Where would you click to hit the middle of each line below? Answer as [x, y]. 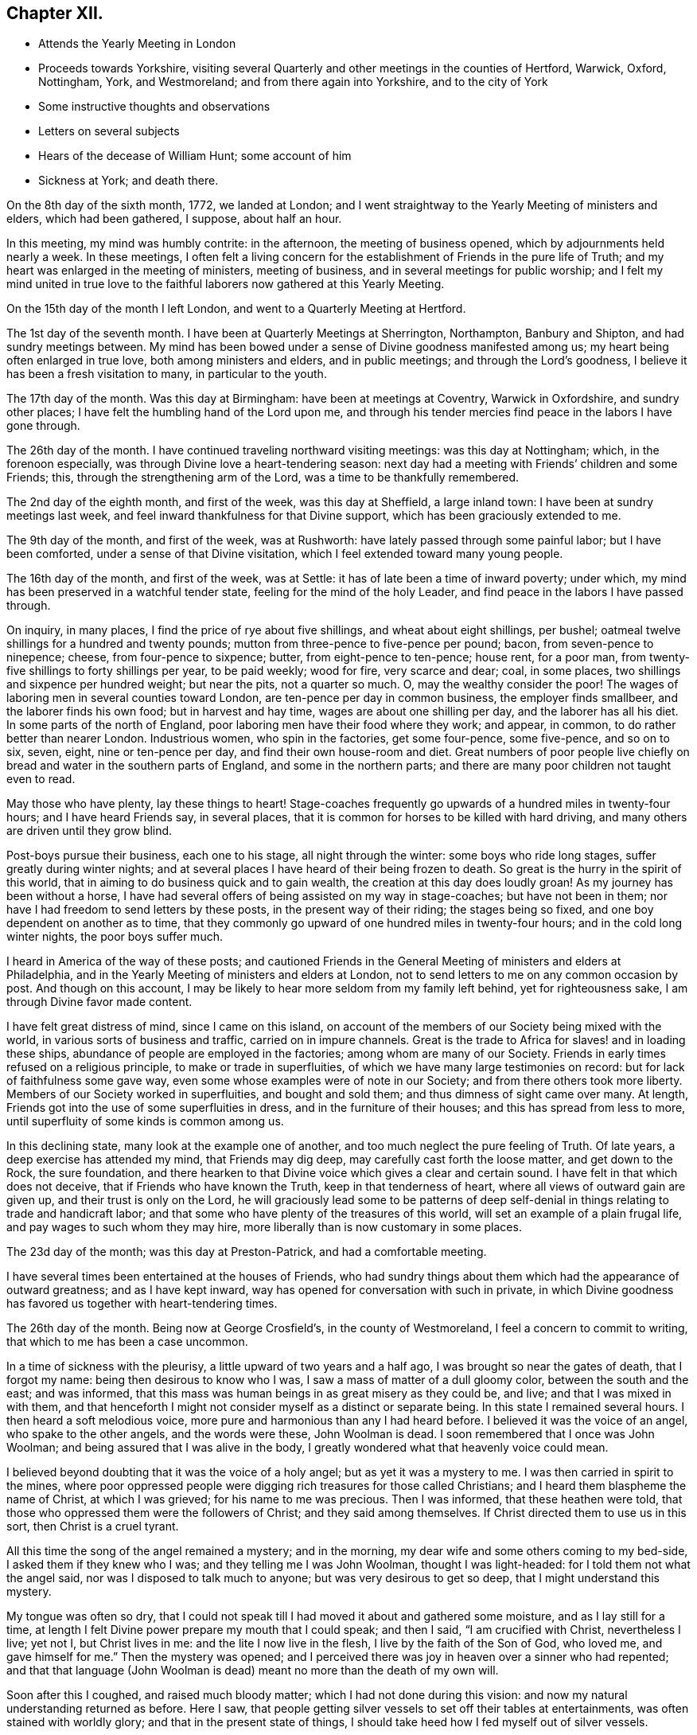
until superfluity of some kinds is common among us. [145, 1121]
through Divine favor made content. [99, 1002]
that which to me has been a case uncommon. [127, 1342]
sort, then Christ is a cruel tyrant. [93, 1526]
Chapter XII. [55, 13]
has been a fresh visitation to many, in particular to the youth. [167, 374]
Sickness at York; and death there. [128, 181]
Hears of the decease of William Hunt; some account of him [195, 156]
